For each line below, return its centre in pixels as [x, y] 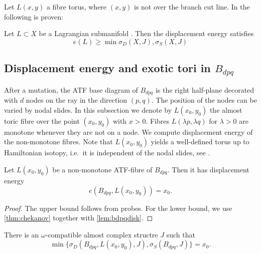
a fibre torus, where [77, 7]
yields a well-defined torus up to [200, 142]
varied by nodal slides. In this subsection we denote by [88, 109]
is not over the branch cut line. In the [192, 7]
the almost [226, 109]
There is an [22, 234]
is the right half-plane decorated [205, 89]
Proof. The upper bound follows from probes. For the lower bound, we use [118, 208]
